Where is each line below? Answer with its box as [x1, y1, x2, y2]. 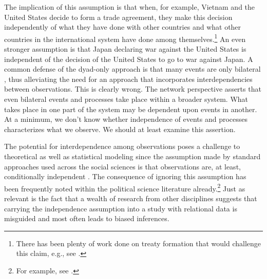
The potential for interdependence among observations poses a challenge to [4, 141, 240, 152]
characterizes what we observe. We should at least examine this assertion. [4, 123, 236, 134]
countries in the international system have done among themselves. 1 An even [4, 32, 246, 44]
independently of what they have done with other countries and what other [4, 22, 241, 32]
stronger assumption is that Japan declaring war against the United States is [4, 44, 246, 54]
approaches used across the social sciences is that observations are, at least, [4, 161, 241, 171]
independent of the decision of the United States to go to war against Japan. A [4, 53, 253, 64]
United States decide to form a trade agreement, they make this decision [4, 11, 233, 22]
